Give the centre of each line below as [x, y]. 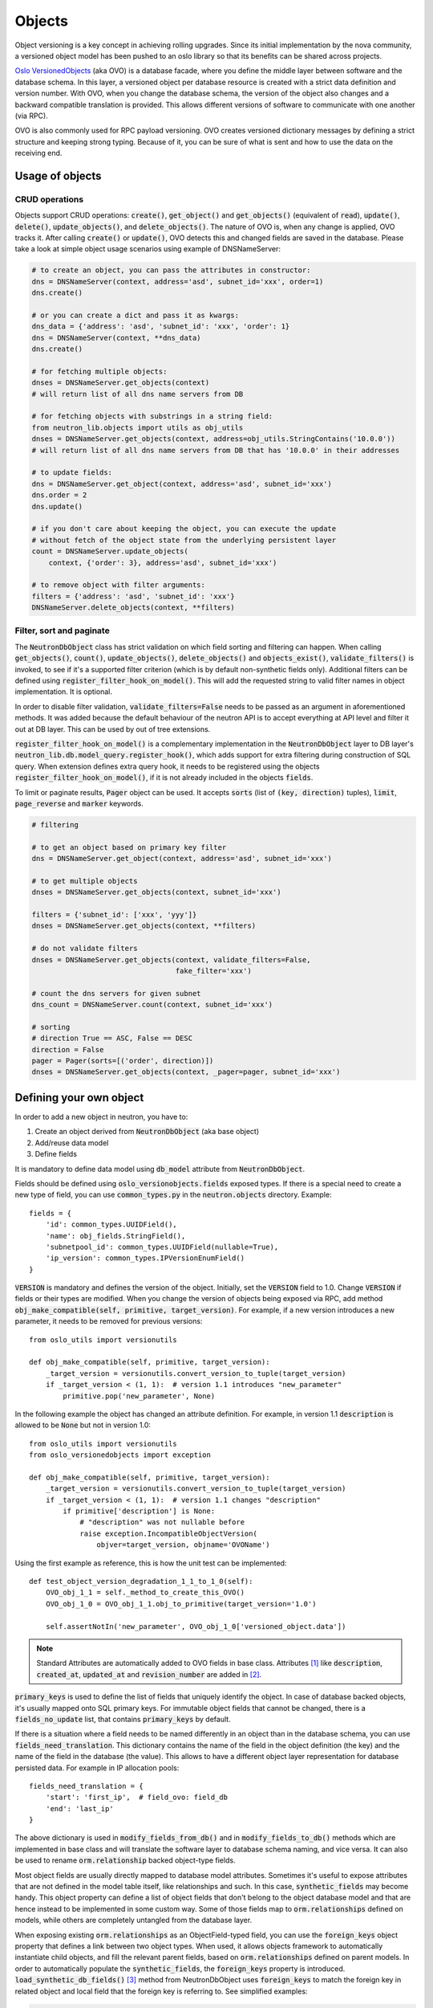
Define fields [56, 1154]
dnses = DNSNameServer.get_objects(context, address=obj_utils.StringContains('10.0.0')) [214, 439]
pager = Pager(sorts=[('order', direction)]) [123, 1061]
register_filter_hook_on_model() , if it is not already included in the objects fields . [164, 777]
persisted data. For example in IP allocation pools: [97, 1768]
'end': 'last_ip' [79, 1808]
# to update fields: [72, 473]
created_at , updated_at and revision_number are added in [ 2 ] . [149, 1674]
